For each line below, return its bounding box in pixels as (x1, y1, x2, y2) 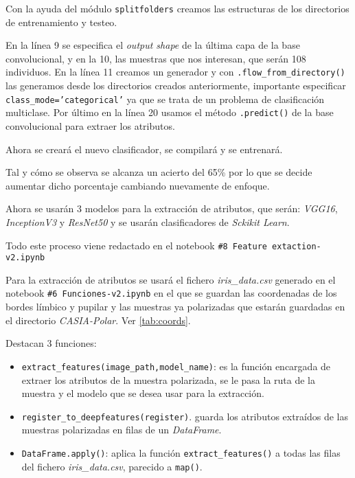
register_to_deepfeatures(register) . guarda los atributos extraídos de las (21, 409, 349, 423)
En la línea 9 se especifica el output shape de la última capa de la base (5, 38, 300, 52)
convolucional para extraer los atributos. (5, 119, 175, 133)
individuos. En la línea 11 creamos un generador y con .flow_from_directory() (5, 65, 345, 79)
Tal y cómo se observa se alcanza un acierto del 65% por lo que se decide (5, 165, 312, 179)
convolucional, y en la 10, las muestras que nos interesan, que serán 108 (5, 51, 306, 65)
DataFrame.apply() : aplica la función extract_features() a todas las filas (21, 446, 341, 459)
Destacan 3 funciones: (5, 336, 97, 350)
